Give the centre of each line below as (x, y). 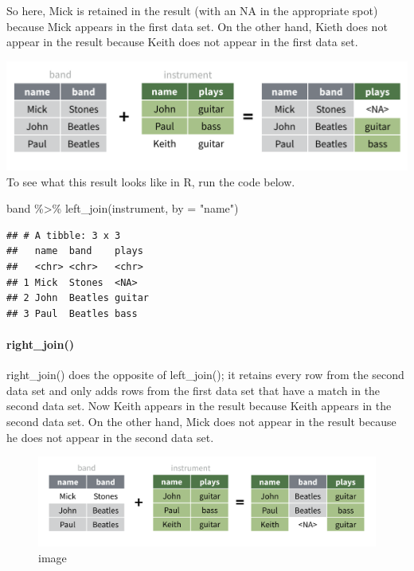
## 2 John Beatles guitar (78, 298)
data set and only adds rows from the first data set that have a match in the (193, 390)
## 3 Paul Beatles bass (72, 313)
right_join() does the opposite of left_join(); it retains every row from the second (205, 375)
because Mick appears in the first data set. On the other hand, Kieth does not (197, 26)
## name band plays (75, 251)
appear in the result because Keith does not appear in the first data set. (182, 42)
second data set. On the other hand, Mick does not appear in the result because (201, 422)
